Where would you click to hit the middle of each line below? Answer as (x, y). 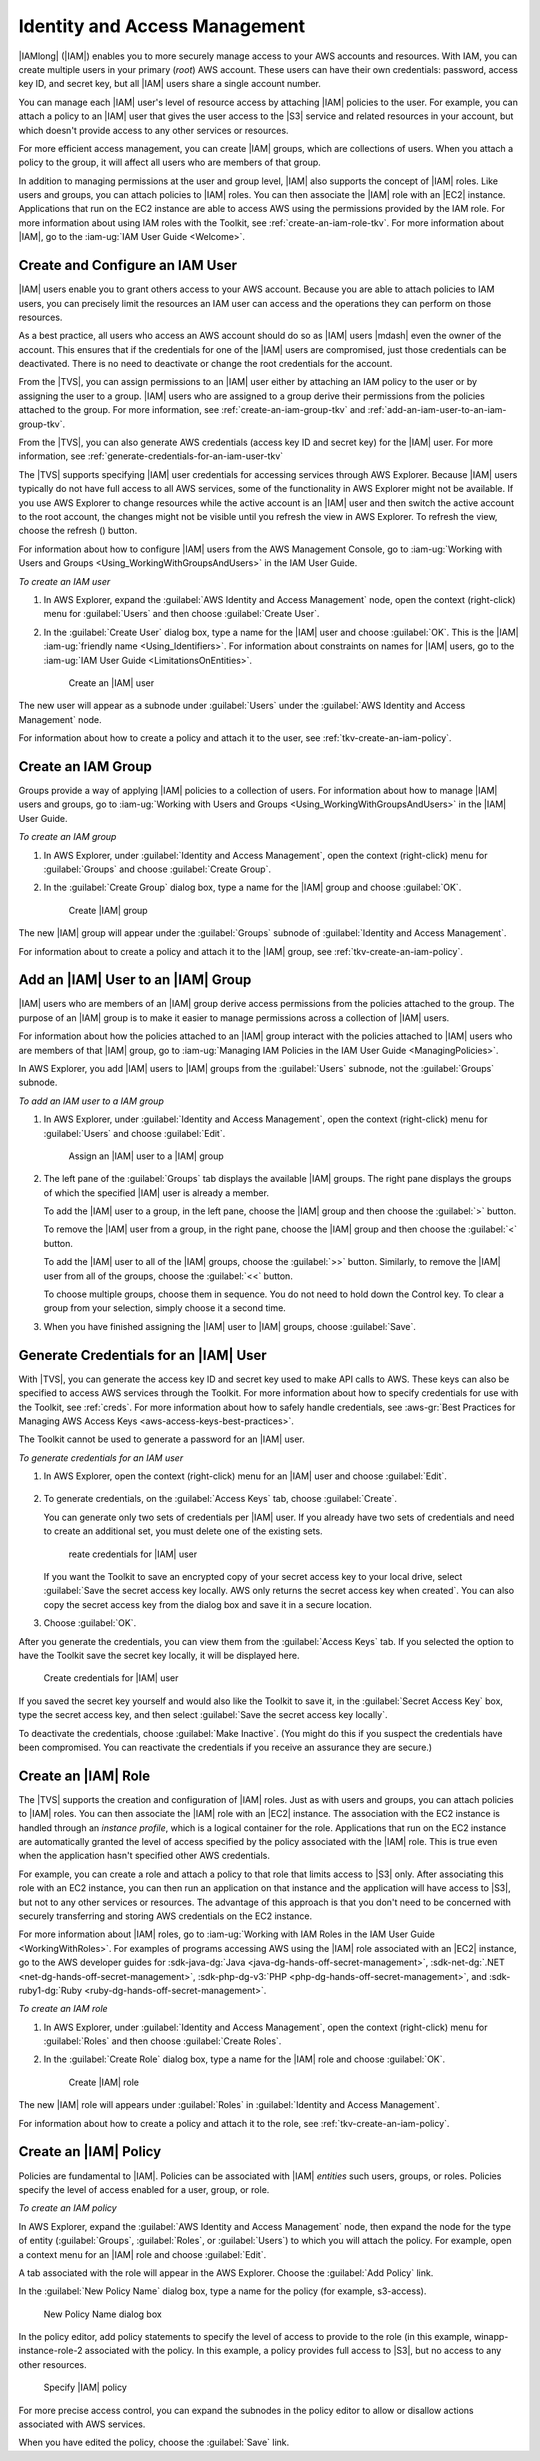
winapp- (491, 2337)
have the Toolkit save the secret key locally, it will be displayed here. (159, 1655)
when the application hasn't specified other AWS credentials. (144, 1856)
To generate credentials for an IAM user (101, 1457)
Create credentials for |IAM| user (111, 1678)
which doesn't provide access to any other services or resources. (153, 130)
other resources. (52, 2364)
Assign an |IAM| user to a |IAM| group (146, 1156)
